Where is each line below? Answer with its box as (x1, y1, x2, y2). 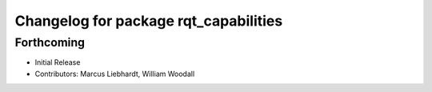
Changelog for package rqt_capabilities (14, 12, 283, 30)
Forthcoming (14, 35, 86, 50)
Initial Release (34, 58, 81, 67)
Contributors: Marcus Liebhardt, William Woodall (34, 69, 195, 78)
